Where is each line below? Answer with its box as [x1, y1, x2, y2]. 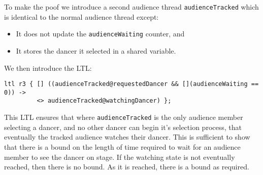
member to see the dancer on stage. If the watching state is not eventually [4, 151, 235, 162]
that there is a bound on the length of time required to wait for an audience [4, 141, 241, 152]
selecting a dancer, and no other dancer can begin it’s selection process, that [4, 121, 242, 132]
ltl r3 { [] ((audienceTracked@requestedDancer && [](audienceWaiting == [4, 80, 259, 88]
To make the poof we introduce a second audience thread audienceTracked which [4, 2, 259, 12]
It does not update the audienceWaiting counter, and [16, 28, 185, 39]
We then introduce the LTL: [4, 62, 92, 73]
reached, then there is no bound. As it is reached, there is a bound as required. [4, 161, 249, 172]
